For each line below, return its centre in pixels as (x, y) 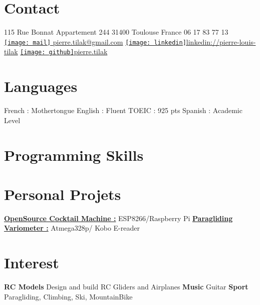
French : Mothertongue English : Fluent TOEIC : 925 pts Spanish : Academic (123, 110)
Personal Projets (63, 194)
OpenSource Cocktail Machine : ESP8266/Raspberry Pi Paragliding (118, 218)
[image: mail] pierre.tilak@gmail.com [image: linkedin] (95, 41)
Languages (41, 86)
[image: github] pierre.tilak (64, 52)
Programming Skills (74, 155)
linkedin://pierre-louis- (221, 41)
